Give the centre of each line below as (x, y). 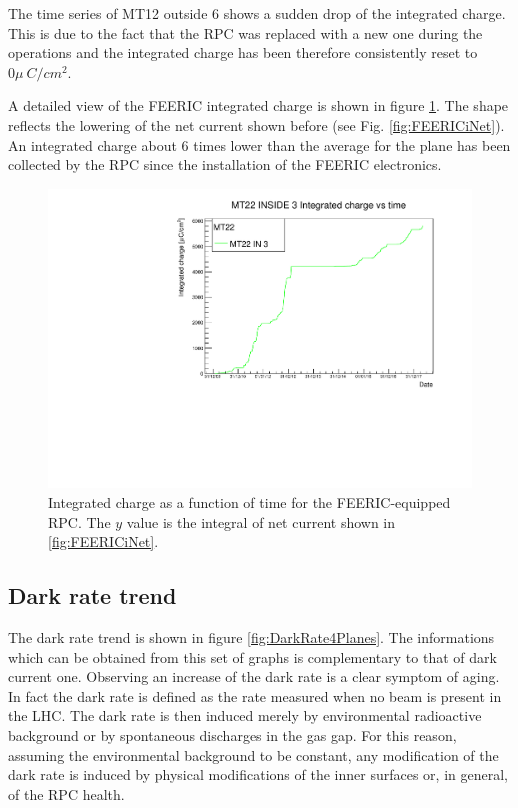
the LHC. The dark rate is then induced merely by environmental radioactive (245, 715)
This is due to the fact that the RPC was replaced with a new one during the (245, 32)
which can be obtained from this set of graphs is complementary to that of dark (252, 656)
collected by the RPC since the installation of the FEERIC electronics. (225, 164)
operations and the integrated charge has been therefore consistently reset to (243, 52)
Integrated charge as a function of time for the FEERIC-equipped (249, 502)
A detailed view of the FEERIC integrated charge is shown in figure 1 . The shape (258, 105)
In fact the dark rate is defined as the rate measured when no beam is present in (255, 695)
